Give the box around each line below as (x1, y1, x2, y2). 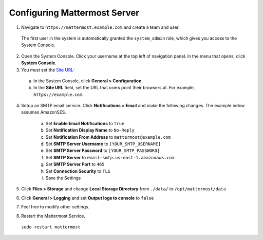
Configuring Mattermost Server (9, 7, 140, 18)
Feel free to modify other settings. (21, 204, 90, 210)
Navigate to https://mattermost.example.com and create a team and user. (21, 24, 180, 30)
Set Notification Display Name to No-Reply (45, 127, 135, 133)
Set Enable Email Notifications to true (45, 120, 125, 126)
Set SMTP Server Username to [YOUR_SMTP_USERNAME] (45, 141, 161, 147)
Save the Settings (45, 175, 81, 181)
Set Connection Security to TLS (45, 168, 111, 174)
